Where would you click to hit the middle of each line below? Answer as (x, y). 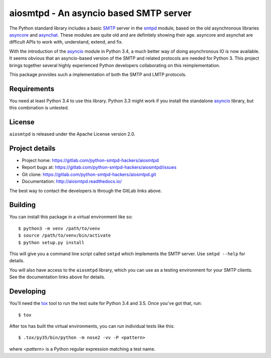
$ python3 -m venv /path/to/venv (59, 228)
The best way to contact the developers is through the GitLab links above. (86, 191)
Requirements (32, 88)
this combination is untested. (39, 108)
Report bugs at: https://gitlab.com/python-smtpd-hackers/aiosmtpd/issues (99, 167)
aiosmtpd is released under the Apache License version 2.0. (72, 134)
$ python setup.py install (51, 242)
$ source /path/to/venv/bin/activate (65, 235)
